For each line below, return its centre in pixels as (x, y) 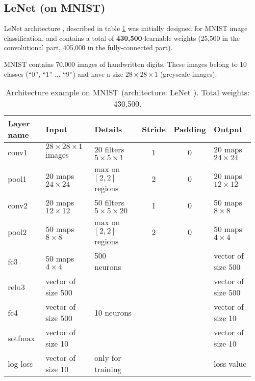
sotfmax (22, 338)
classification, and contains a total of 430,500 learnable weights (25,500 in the (122, 38)
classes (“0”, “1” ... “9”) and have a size (64, 73)
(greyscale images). (189, 73)
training (108, 369)
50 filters (109, 203)
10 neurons (113, 312)
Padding (190, 129)
